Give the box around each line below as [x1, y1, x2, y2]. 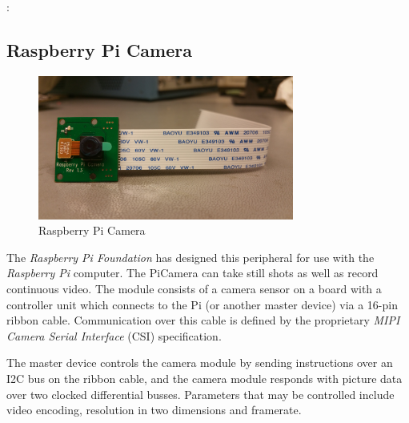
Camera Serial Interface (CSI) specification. [6, 327, 222, 344]
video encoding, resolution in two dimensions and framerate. [6, 401, 302, 418]
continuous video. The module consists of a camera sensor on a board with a [6, 280, 382, 297]
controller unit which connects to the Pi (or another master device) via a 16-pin [6, 296, 398, 312]
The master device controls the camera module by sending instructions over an [6, 354, 393, 371]
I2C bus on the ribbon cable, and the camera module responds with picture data [6, 370, 403, 387]
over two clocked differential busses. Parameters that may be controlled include [6, 385, 395, 402]
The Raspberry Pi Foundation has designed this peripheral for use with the [6, 248, 375, 265]
